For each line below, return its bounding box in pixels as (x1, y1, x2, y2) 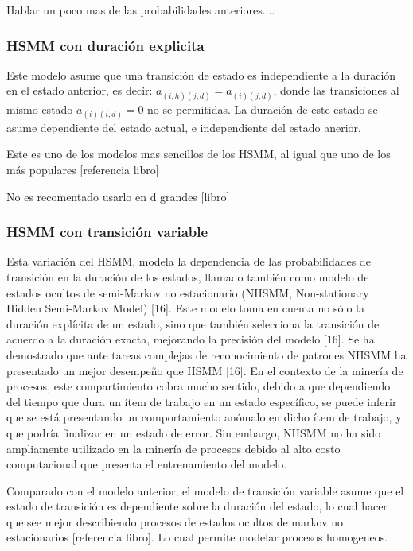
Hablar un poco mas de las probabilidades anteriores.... (6, 2, 275, 17)
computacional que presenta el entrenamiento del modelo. (6, 456, 287, 472)
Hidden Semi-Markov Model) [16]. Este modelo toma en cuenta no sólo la (6, 300, 364, 316)
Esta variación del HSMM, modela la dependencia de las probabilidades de (6, 253, 371, 270)
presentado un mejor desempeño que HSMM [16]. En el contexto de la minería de (6, 362, 403, 378)
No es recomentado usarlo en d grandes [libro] (6, 188, 230, 204)
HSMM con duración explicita (6, 35, 205, 55)
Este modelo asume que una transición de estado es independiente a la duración (6, 66, 396, 83)
